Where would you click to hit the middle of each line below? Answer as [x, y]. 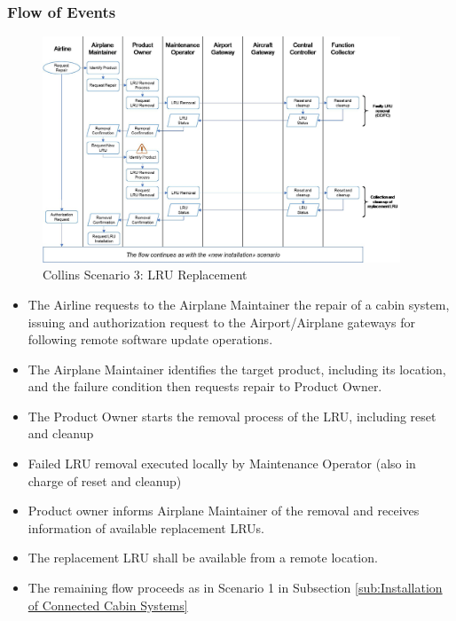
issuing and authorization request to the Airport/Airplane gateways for [221, 322]
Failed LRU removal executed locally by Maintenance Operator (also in [222, 464]
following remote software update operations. [150, 339]
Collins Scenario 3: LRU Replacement [145, 275]
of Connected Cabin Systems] [108, 605]
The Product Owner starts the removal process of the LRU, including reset [232, 416]
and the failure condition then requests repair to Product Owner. [205, 386]
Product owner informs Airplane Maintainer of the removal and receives [224, 511]
